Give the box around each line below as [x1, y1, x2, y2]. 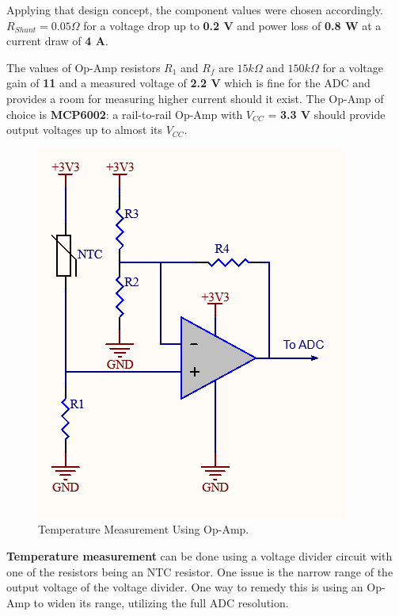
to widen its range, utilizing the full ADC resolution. [33, 594, 289, 610]
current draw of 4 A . [6, 33, 108, 49]
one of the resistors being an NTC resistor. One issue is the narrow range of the [6, 563, 393, 580]
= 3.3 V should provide [268, 105, 386, 122]
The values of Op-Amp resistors [6, 59, 161, 75]
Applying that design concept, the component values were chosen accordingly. [6, 2, 383, 17]
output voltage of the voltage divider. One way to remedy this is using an [6, 579, 363, 595]
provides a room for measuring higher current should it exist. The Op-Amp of [6, 90, 384, 106]
